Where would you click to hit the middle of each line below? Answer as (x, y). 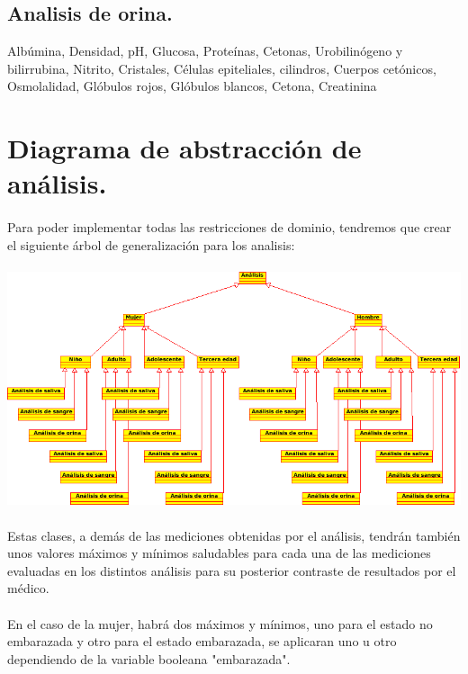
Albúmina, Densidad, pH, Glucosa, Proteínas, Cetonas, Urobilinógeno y (205, 51)
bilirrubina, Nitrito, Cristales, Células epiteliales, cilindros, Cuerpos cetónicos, (222, 68)
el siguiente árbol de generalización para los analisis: (151, 244)
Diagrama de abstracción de (184, 148)
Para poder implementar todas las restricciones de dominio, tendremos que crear (229, 227)
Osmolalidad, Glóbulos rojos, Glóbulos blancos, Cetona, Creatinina (192, 86)
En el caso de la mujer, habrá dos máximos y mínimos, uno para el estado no (220, 623)
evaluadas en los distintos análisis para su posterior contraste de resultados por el (232, 570)
